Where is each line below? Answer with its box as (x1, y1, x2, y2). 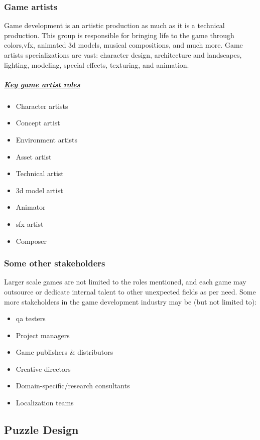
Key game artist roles (4, 79, 80, 89)
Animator (16, 202, 46, 212)
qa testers (16, 313, 46, 324)
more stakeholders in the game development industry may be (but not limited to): (4, 296, 257, 307)
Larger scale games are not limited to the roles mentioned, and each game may (4, 276, 246, 287)
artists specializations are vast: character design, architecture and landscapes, (4, 50, 242, 60)
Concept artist (16, 117, 60, 128)
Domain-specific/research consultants (16, 380, 130, 391)
